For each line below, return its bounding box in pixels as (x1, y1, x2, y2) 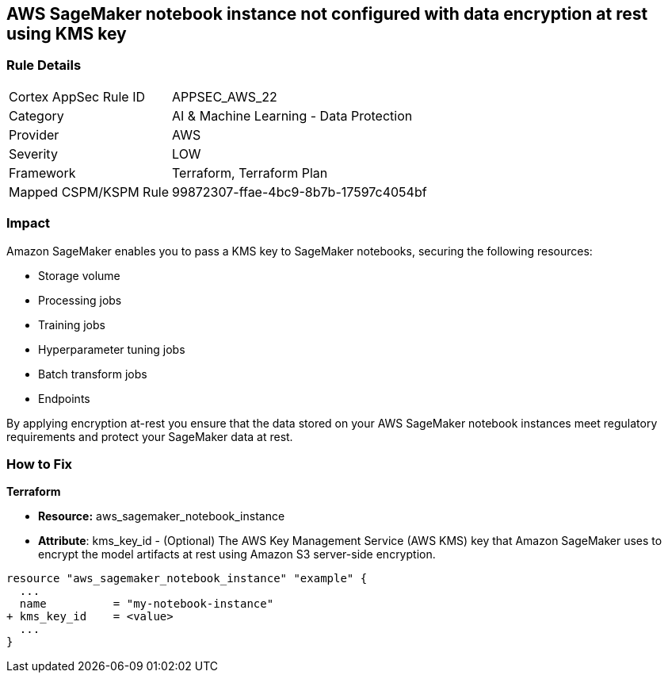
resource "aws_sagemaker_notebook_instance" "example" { (6, 572, 368, 585)
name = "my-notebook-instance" (19, 597, 274, 611)
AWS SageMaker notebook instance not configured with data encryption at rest (6, 4, 648, 24)
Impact (6, 215, 51, 232)
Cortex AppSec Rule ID (9, 88, 146, 105)
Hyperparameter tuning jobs (38, 342, 185, 356)
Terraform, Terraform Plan (172, 164, 328, 181)
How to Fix (6, 455, 73, 472)
